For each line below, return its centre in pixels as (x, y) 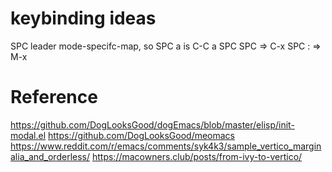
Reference (54, 97)
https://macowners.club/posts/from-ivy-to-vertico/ (197, 156)
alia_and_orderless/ (50, 156)
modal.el (28, 135)
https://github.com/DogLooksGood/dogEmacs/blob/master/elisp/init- (152, 124)
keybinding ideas (83, 18)
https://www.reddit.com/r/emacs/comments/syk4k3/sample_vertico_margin (166, 146)
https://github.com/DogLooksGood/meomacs (142, 135)
